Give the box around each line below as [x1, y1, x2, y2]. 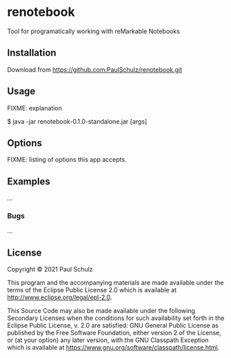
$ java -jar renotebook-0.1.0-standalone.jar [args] [7, 117, 148, 125]
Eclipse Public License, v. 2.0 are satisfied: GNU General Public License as [7, 321, 219, 330]
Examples [7, 176, 50, 187]
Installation [7, 47, 57, 59]
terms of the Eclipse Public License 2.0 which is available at [7, 286, 177, 294]
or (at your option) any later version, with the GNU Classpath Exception [7, 336, 209, 344]
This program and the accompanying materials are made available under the [7, 279, 224, 287]
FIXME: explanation [7, 104, 62, 112]
